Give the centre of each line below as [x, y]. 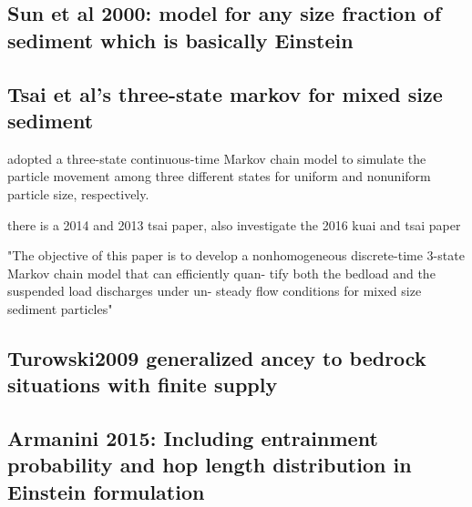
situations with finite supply [143, 385]
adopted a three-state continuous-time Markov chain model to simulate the [217, 158]
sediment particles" [60, 308]
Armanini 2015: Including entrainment [193, 438]
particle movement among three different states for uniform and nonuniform [219, 176]
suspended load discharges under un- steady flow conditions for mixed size [215, 291]
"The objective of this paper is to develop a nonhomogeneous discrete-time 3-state [236, 255]
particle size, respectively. [78, 193]
